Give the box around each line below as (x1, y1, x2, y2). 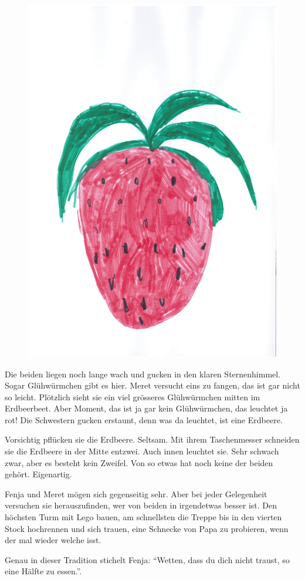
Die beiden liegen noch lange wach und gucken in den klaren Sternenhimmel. (5, 367, 281, 380)
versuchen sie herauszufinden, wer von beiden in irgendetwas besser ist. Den (5, 499, 277, 511)
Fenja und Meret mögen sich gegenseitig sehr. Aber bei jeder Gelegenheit (5, 487, 267, 500)
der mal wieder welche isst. (5, 534, 101, 546)
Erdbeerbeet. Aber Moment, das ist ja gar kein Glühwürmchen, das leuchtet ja (5, 402, 288, 414)
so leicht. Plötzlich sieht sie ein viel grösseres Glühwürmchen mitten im (5, 390, 260, 403)
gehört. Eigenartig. (5, 468, 72, 480)
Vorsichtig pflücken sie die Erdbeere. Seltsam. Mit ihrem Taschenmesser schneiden (5, 433, 300, 446)
